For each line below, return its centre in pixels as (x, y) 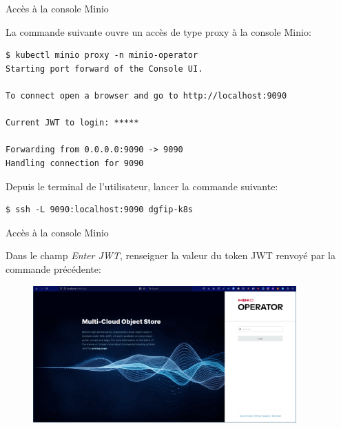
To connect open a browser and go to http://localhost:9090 (146, 95)
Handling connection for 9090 (75, 163)
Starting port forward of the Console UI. (104, 69)
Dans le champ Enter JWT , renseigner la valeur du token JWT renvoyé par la (171, 255)
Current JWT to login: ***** (72, 123)
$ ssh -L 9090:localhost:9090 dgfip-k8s (100, 210)
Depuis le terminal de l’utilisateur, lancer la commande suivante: (142, 186)
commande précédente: (53, 268)
